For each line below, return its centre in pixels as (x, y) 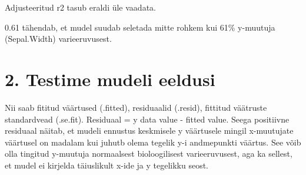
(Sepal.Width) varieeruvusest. (58, 39)
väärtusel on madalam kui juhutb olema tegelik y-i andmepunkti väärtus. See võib (153, 142)
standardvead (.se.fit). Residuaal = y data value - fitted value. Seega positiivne (147, 119)
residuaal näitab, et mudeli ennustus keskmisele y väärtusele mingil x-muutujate (149, 131)
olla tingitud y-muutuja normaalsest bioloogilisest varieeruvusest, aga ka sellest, (149, 153)
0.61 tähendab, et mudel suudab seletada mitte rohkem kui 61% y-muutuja (140, 27)
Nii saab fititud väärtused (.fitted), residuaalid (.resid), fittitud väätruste (136, 107)
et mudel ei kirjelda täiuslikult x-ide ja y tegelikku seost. (107, 165)
